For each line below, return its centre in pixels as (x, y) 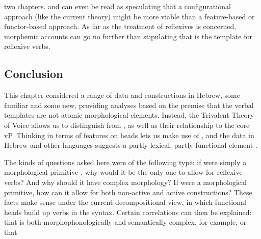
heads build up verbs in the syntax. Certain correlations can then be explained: (128, 212)
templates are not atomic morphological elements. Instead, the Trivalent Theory (129, 115)
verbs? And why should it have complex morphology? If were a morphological (125, 182)
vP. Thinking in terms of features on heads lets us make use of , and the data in (129, 135)
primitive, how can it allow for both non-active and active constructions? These (128, 192)
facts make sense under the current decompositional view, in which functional (125, 202)
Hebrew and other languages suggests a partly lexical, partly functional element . (131, 145)
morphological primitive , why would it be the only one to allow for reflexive (123, 172)
